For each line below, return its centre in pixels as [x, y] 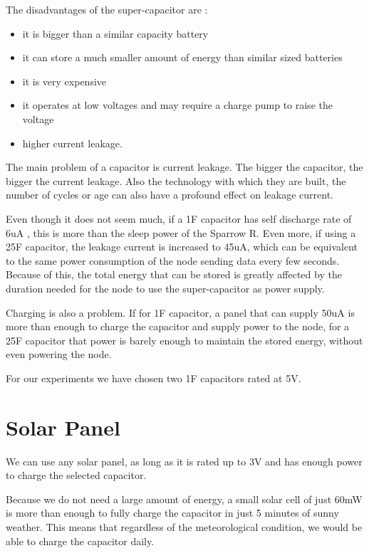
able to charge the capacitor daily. [80, 541]
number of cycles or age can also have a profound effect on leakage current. [170, 195]
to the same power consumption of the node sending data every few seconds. [173, 260]
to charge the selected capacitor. [76, 475]
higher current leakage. [72, 143]
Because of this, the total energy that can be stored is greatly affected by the [174, 274]
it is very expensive [64, 81]
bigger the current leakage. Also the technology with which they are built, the [176, 180]
